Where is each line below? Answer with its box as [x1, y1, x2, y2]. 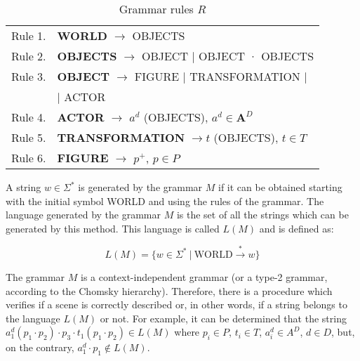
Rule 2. [11, 48, 46, 64]
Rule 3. [11, 68, 46, 84]
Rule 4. [11, 109, 46, 125]
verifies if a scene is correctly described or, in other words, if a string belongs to [6, 297, 347, 312]
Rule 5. [11, 129, 46, 145]
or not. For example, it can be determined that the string [100, 310, 347, 325]
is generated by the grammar [78, 180, 203, 194]
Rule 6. [11, 150, 46, 166]
